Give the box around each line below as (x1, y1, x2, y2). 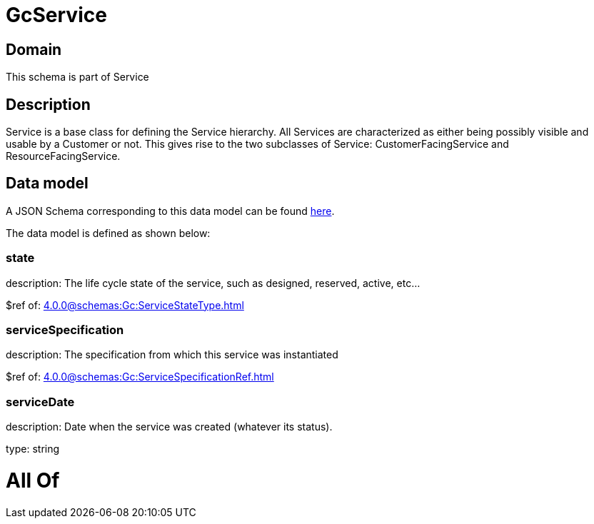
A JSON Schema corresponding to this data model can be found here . (6, 204, 335, 217)
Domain (6, 40, 62, 59)
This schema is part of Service (6, 71, 149, 84)
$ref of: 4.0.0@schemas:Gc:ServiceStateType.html (6, 298, 244, 311)
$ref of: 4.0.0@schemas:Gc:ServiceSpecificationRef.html (6, 371, 274, 383)
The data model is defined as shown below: (6, 226, 211, 239)
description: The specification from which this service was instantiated (6, 348, 338, 361)
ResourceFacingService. (6, 150, 121, 163)
